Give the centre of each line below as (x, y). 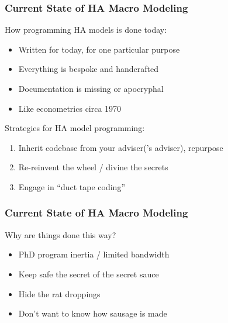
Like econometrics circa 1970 (70, 108)
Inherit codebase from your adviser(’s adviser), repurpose (121, 147)
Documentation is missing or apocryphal (91, 88)
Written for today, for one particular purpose (99, 49)
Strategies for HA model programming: (75, 128)
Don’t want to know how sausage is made (93, 313)
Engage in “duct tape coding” (72, 186)
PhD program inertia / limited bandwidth (94, 254)
